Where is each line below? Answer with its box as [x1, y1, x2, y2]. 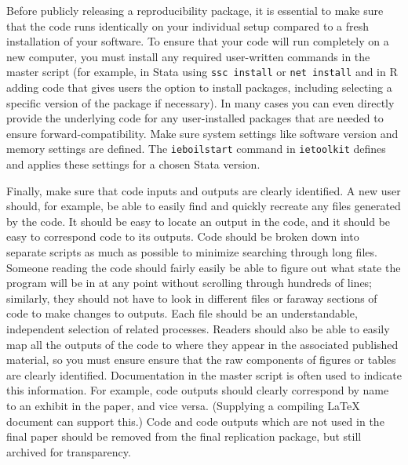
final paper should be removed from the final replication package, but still [6, 428, 362, 445]
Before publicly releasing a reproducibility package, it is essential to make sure [6, 2, 384, 18]
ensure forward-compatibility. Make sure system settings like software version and [6, 125, 399, 141]
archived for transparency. [6, 443, 131, 460]
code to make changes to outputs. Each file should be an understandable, [6, 305, 358, 322]
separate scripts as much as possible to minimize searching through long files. [6, 244, 377, 260]
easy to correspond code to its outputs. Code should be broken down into [6, 228, 359, 245]
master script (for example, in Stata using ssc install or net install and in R [6, 64, 398, 80]
